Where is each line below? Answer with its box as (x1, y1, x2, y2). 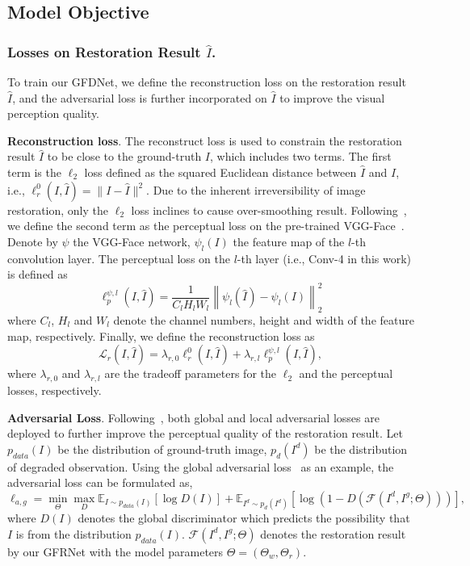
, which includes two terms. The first (210, 148, 392, 165)
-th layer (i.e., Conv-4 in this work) (237, 249, 412, 266)
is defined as (7, 266, 68, 283)
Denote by (7, 233, 58, 249)
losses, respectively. (7, 382, 102, 399)
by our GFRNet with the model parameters (7, 543, 224, 560)
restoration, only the (7, 201, 109, 218)
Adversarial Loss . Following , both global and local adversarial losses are (7, 409, 380, 426)
